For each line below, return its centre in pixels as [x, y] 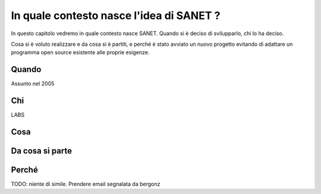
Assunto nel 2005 [33, 84]
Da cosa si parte [42, 151]
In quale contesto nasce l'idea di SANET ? [116, 15]
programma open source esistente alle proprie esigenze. [80, 52]
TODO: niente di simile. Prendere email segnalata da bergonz [86, 184]
